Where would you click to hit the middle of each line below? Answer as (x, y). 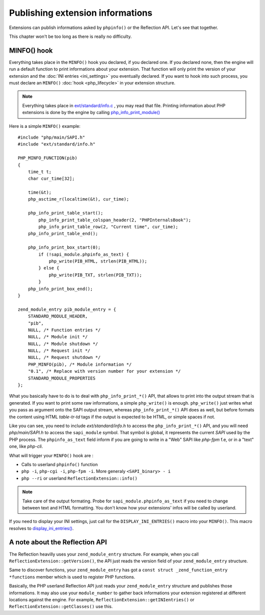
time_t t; (40, 172)
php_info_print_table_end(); (63, 234)
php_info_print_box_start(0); (64, 248)
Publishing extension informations (81, 13)
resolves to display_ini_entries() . (41, 528)
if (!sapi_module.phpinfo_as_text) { (84, 254)
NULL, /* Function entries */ (64, 330)
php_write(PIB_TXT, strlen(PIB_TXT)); (95, 275)
